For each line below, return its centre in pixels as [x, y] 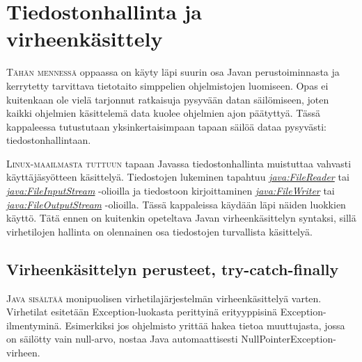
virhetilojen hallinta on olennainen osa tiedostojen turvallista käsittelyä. [159, 231]
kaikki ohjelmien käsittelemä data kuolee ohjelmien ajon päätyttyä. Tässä [164, 113]
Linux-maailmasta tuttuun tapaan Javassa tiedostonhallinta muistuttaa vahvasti [179, 163]
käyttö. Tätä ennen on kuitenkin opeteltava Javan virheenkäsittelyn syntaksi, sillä [181, 218]
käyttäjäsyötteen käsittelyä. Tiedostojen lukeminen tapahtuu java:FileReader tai [178, 177]
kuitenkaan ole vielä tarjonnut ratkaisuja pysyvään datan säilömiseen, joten [168, 99]
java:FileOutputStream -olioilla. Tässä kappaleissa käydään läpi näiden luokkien [176, 204]
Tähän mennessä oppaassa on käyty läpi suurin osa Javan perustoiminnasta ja [173, 72]
